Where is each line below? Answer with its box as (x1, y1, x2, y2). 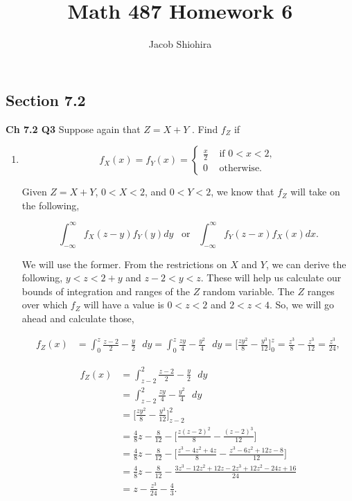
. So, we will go (270, 297, 334, 312)
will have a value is (83, 297, 164, 312)
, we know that (211, 184, 274, 199)
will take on (290, 184, 340, 199)
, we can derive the (265, 256, 346, 271)
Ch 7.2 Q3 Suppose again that (6, 121, 141, 136)
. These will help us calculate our (200, 270, 342, 285)
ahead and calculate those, (21, 310, 134, 325)
